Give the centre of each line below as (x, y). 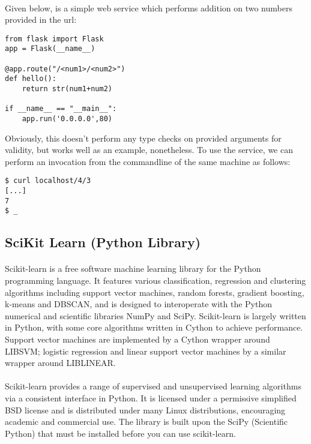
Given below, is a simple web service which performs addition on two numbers (149, 7)
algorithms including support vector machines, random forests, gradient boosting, (155, 292)
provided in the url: (41, 19)
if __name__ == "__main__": (61, 109)
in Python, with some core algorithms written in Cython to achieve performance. (154, 327)
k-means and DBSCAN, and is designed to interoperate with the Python (139, 304)
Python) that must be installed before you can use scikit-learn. (120, 433)
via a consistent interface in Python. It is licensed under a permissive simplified (151, 398)
